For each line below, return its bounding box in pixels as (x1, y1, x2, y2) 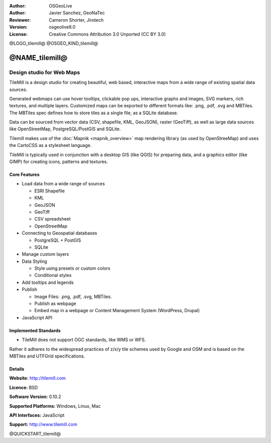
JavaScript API (22, 315, 53, 321)
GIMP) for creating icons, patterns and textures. (9, 159, 108, 165)
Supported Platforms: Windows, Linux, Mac (9, 403, 101, 409)
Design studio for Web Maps (9, 68, 80, 76)
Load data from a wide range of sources (22, 181, 105, 187)
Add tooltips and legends (22, 279, 74, 285)
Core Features (9, 172, 40, 178)
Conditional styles (34, 272, 72, 278)
